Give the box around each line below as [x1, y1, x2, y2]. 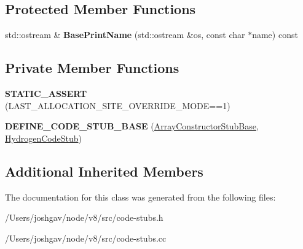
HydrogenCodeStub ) [5, 131, 82, 144]
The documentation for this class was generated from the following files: [5, 190, 276, 203]
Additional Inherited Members [5, 161, 203, 180]
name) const [252, 28, 298, 41]
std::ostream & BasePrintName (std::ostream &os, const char [5, 28, 245, 41]
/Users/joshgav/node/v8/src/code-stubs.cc [5, 231, 167, 244]
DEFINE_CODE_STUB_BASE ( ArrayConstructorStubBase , [5, 120, 259, 132]
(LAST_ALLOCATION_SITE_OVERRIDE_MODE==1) [5, 99, 230, 112]
